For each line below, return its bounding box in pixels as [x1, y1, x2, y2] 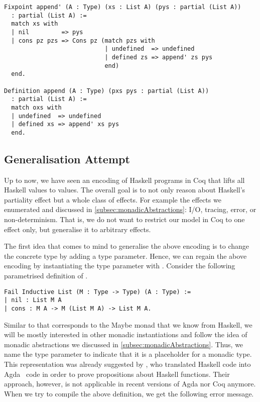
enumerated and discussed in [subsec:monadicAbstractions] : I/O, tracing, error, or [4, 204, 256, 215]
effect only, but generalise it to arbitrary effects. [4, 224, 151, 234]
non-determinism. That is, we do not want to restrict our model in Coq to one [4, 214, 245, 225]
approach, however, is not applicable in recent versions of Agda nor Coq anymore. [4, 378, 256, 389]
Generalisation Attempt [4, 151, 130, 166]
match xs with [11, 20, 58, 28]
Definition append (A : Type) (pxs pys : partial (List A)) [4, 87, 209, 94]
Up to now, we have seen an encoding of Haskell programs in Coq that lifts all [4, 174, 245, 185]
